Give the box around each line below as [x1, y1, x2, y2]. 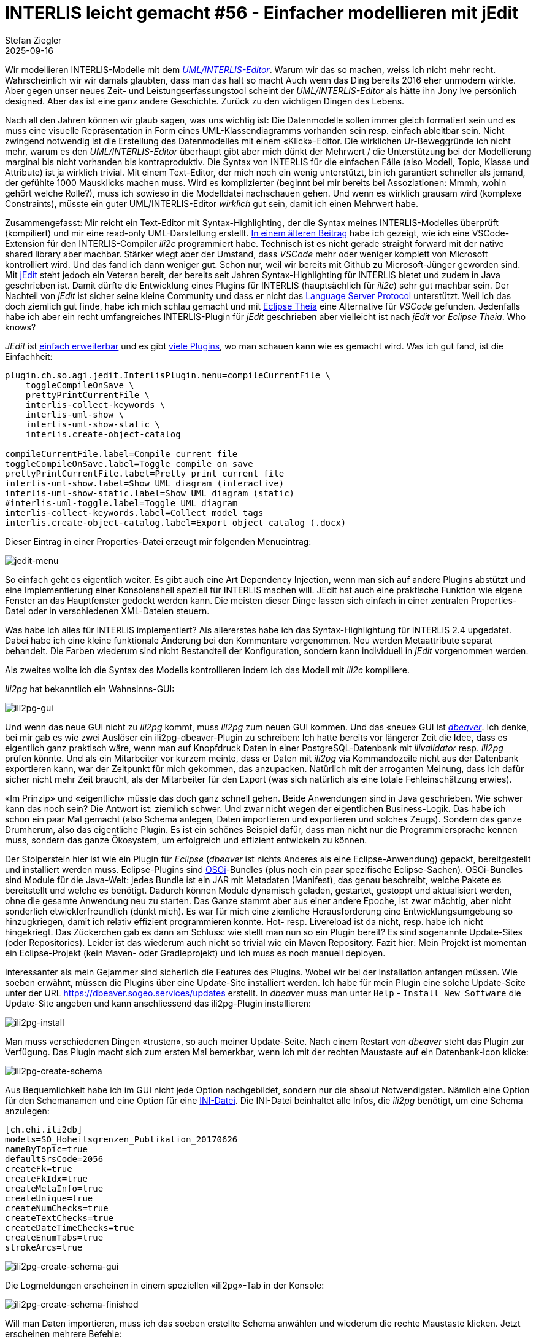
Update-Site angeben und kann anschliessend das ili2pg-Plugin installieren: [5, 997, 312, 1009]
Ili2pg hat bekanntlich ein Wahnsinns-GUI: [5, 683, 175, 694]
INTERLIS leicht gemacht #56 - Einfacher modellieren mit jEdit [5, 2, 519, 23]
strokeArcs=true [5, 1242, 83, 1252]
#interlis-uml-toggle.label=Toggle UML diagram [5, 498, 238, 508]
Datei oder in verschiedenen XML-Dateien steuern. [5, 605, 210, 616]
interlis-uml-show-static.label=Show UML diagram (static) [5, 488, 295, 498]
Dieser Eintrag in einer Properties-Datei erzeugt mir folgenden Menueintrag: [5, 536, 312, 547]
